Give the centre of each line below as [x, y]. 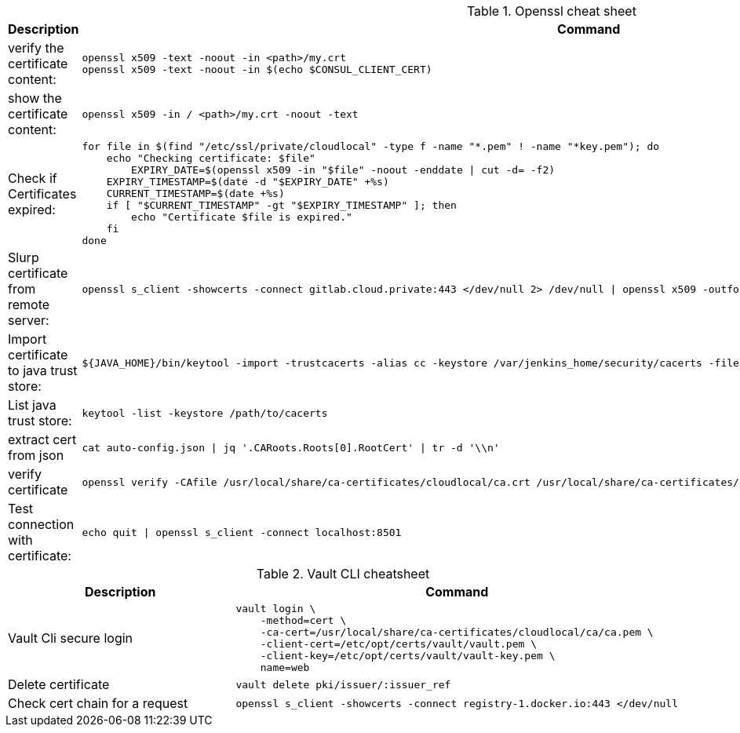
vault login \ [276, 609]
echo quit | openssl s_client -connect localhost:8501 [242, 532]
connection [41, 524]
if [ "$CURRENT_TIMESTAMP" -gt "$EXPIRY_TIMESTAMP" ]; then [281, 205]
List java [32, 405]
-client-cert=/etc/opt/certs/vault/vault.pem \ [398, 644]
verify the [36, 48]
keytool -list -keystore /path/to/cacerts [205, 413]
